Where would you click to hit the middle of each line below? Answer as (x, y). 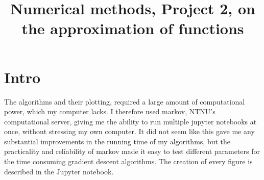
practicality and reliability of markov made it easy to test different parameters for (132, 151)
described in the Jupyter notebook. (59, 171)
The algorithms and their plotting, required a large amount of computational (125, 101)
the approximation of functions (133, 28)
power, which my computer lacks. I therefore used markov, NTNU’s (110, 111)
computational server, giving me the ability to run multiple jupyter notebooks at (130, 121)
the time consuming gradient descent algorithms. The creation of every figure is (128, 161)
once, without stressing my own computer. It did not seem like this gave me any (129, 131)
